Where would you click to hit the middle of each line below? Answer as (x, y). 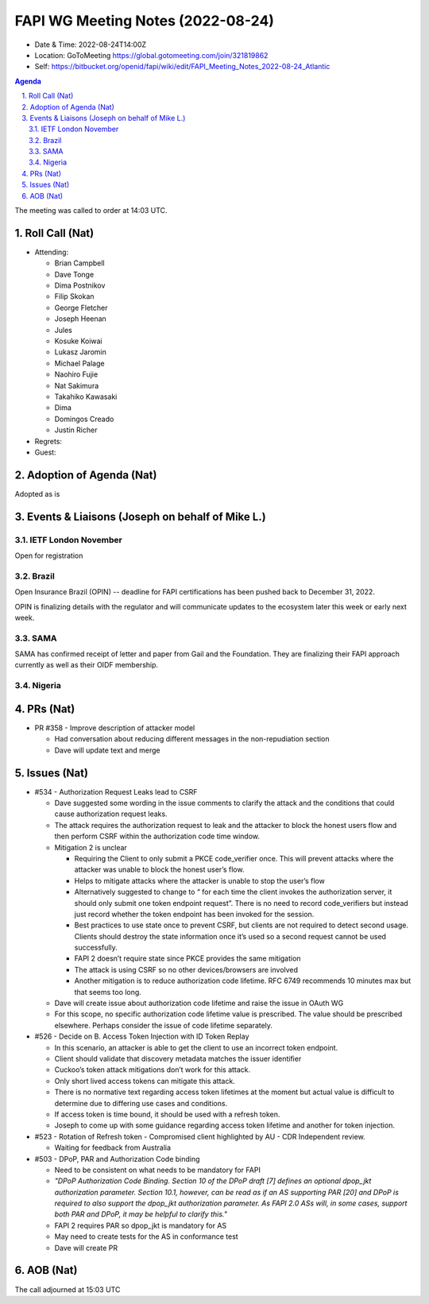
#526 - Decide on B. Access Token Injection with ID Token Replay (142, 1036)
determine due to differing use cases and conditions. (141, 1103)
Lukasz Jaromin (81, 352)
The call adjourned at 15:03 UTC (68, 1289)
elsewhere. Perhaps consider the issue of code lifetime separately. (164, 1025)
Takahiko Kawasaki (86, 397)
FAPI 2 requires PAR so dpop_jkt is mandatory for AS (141, 1225)
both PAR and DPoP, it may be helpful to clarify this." (141, 1214)
